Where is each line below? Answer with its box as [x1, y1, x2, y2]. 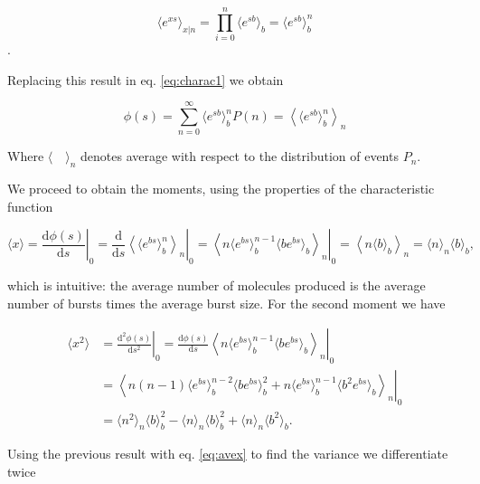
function [7, 196, 53, 215]
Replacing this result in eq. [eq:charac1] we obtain [7, 70, 284, 89]
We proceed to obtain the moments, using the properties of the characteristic [7, 179, 435, 198]
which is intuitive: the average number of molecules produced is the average [7, 276, 426, 295]
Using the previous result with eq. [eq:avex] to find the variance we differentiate [7, 444, 448, 463]
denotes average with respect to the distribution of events [80, 147, 399, 166]
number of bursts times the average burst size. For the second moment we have [7, 293, 446, 312]
